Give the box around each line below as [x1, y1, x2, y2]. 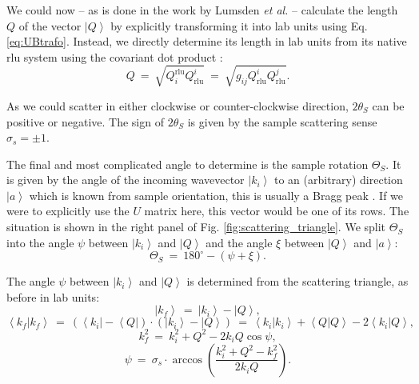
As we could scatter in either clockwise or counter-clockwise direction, [6, 97, 349, 114]
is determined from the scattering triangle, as [186, 273, 409, 290]
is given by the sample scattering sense [187, 113, 377, 130]
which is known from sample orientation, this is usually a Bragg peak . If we [29, 186, 404, 203]
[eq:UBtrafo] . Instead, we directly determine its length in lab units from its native [6, 33, 407, 50]
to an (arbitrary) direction [273, 171, 403, 188]
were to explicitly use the [6, 202, 130, 219]
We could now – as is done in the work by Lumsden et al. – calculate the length [6, 2, 398, 18]
